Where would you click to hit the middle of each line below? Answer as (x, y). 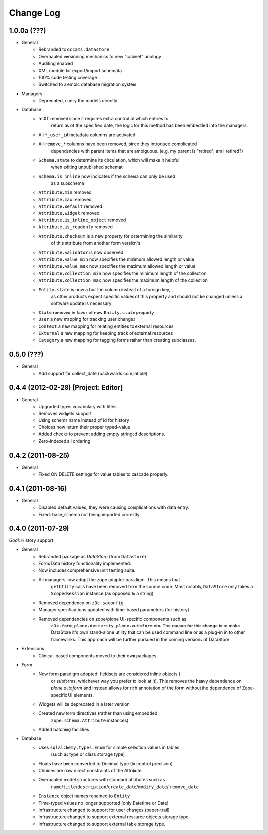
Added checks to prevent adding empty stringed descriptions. (102, 434)
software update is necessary (81, 303)
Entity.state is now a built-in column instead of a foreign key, (104, 289)
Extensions (33, 649)
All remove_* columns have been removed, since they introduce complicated (118, 144)
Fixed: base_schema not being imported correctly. (90, 514)
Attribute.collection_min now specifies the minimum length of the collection (123, 273)
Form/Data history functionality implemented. (85, 563)
